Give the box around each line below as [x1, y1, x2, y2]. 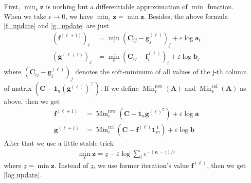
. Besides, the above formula [144, 11, 228, 21]
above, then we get [4, 96, 60, 106]
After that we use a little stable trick [4, 137, 114, 148]
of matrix [4, 83, 32, 93]
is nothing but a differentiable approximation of [46, 1, 188, 11]
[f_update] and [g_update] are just [4, 20, 109, 31]
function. [207, 1, 234, 11]
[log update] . [4, 169, 41, 180]
